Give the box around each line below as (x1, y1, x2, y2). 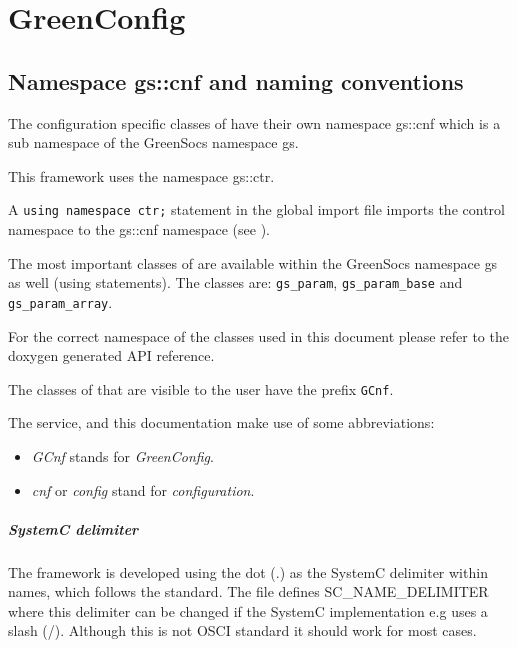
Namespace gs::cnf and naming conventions (8, 65, 464, 96)
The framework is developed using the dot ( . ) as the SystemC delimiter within (8, 561, 488, 582)
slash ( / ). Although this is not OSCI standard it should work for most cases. (8, 620, 477, 641)
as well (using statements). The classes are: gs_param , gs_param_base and (8, 272, 463, 293)
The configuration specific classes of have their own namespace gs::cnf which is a (8, 112, 501, 133)
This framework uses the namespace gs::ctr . (8, 165, 275, 186)
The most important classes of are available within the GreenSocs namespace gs (8, 252, 498, 273)
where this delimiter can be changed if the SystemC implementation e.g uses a (8, 600, 488, 621)
